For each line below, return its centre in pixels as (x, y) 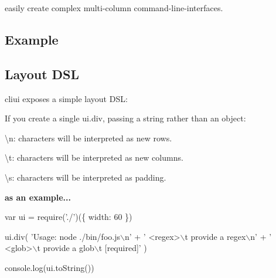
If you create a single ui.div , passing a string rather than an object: (125, 118)
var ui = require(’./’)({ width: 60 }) (69, 217)
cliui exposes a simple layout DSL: (66, 98)
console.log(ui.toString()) (50, 267)
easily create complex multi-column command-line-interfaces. (114, 8)
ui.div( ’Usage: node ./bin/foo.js (62, 236)
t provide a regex (215, 236)
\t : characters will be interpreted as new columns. (94, 157)
